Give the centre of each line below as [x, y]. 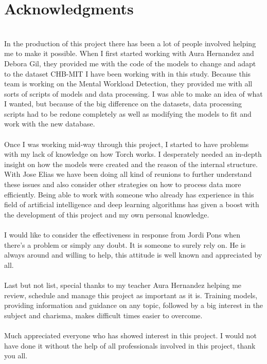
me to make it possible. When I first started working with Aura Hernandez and [129, 53]
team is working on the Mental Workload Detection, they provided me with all [128, 84]
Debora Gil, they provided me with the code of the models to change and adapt [130, 63]
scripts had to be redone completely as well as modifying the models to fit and [128, 113]
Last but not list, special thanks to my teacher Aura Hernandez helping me [123, 285]
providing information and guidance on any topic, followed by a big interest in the [134, 305]
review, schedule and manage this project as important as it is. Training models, [131, 295]
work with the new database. [50, 124]
